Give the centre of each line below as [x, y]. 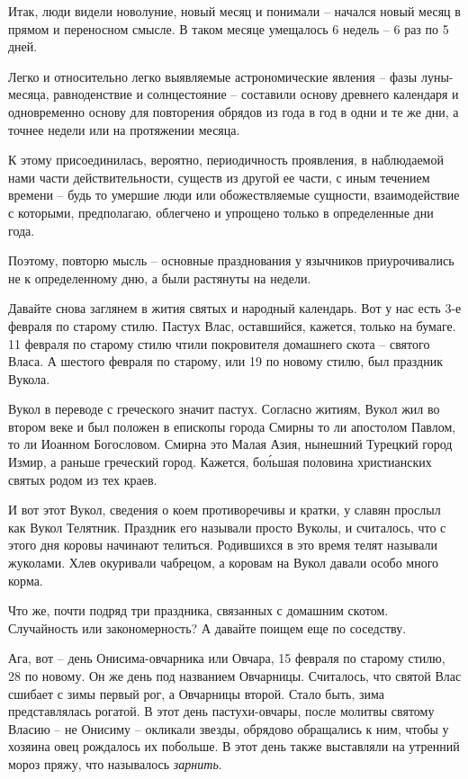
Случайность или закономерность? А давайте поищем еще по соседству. [207, 627]
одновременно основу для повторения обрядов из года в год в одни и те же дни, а [234, 111]
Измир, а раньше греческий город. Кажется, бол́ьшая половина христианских [220, 462]
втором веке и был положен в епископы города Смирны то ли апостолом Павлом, [232, 426]
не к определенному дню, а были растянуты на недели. [160, 278]
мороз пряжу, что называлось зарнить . [115, 763]
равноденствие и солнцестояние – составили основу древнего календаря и [256, 94]
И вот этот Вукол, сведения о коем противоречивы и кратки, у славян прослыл [225, 510]
